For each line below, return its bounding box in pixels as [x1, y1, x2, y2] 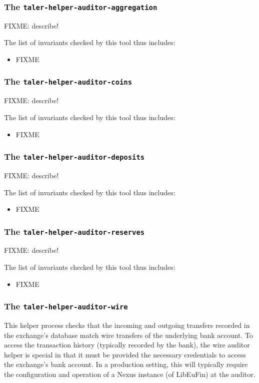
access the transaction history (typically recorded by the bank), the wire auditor [4, 339, 250, 350]
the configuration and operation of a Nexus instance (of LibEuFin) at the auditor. [4, 369, 255, 379]
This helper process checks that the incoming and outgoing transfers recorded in [4, 320, 250, 330]
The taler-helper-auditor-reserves [4, 225, 145, 237]
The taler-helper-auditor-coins [4, 75, 132, 88]
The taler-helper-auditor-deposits [4, 150, 145, 163]
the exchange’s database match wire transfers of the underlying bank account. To [4, 329, 253, 340]
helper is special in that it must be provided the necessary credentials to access [4, 349, 246, 359]
